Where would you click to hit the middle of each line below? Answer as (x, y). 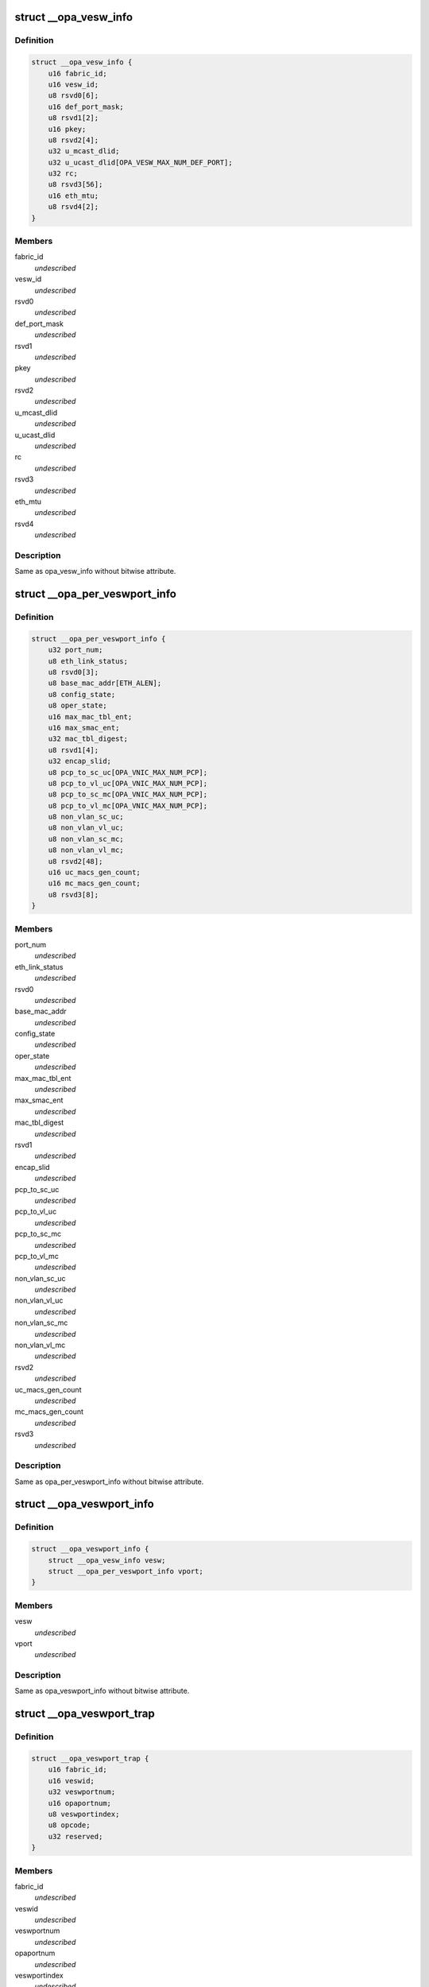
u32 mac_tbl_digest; (88, 739)
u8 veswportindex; (84, 1814)
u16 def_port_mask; (86, 107)
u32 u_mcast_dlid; (84, 151)
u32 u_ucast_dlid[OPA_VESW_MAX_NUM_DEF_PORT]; (141, 162)
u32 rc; (63, 174)
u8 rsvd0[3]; (73, 672)
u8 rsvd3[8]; (73, 895)
